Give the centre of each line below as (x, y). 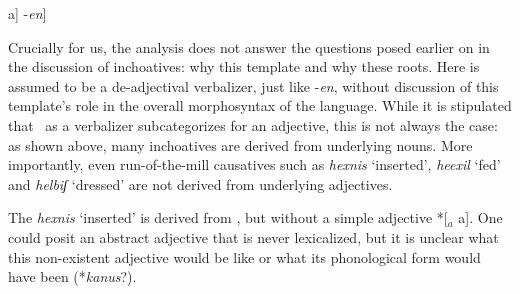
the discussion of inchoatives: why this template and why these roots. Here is (244, 66)
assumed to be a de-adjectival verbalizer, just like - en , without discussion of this (253, 85)
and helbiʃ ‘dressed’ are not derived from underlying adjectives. (200, 183)
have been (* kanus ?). (72, 276)
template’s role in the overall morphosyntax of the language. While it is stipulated (260, 105)
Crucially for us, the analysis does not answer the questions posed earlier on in (249, 46)
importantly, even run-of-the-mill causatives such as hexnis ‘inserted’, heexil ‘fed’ (254, 164)
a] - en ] (27, 13)
